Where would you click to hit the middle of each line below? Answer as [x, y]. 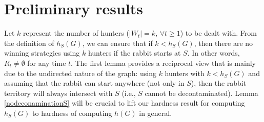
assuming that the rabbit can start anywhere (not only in [94, 83]
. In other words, [214, 53]
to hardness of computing [72, 113]
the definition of [29, 43]
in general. [156, 113]
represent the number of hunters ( [76, 33]
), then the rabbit [219, 83]
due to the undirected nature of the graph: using [80, 73]
